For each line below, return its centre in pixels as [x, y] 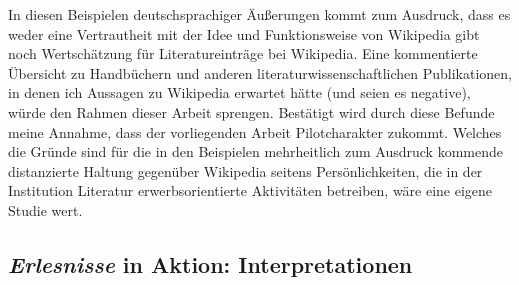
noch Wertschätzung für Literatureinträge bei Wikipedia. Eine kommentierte [243, 53]
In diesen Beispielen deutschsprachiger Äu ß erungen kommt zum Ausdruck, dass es [259, 14]
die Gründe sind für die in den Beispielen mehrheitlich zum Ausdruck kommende [255, 151]
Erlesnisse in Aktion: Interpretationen [210, 263]
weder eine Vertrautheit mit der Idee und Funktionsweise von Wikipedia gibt [244, 33]
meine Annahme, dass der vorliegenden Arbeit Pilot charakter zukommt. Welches [255, 131]
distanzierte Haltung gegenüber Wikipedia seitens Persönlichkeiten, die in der [245, 170]
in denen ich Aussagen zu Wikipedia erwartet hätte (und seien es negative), [239, 92]
